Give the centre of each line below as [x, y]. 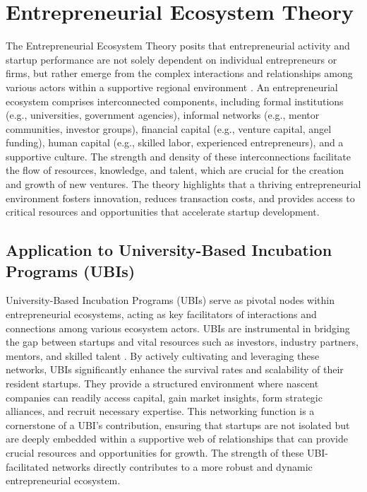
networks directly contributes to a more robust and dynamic [182, 466]
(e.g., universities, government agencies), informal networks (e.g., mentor [163, 115]
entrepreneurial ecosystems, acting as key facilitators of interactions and [161, 314]
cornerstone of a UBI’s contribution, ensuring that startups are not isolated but [178, 424]
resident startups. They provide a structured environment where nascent [162, 383]
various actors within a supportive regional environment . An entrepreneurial [172, 87]
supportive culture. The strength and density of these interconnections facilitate [179, 156]
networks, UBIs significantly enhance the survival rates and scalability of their [175, 369]
